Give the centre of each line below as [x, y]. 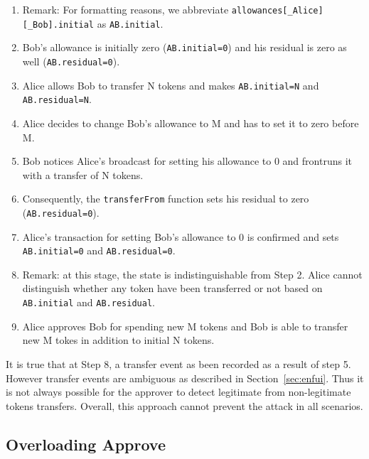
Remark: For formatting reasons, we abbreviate [125, 9]
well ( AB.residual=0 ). [71, 61]
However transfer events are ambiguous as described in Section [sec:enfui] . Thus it [185, 378]
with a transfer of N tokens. [83, 174]
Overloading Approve [86, 444]
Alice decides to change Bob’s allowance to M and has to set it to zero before [191, 123]
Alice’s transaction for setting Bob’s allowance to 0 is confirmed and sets [181, 236]
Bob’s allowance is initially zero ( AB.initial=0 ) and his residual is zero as [184, 47]
